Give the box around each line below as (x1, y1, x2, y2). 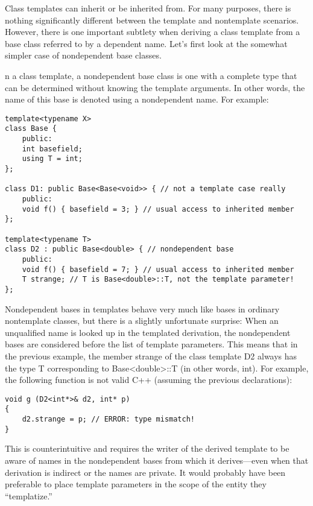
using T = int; (22, 154, 83, 163)
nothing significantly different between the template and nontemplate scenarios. (5, 13, 299, 26)
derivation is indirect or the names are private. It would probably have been (5, 466, 286, 478)
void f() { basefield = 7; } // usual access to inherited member (22, 265, 294, 274)
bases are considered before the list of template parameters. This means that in (5, 338, 298, 350)
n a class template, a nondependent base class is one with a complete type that (5, 69, 297, 81)
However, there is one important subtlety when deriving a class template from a (5, 25, 300, 38)
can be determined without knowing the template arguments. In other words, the (5, 81, 305, 93)
